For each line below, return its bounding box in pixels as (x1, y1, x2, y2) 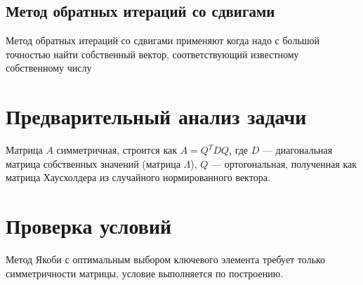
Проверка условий (6, 211, 172, 240)
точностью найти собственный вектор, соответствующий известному (6, 46, 299, 61)
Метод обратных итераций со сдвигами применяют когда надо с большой (6, 33, 320, 48)
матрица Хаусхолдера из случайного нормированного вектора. (6, 170, 270, 185)
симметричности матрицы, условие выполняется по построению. (6, 265, 284, 280)
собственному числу (6, 60, 92, 75)
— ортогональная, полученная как (211, 156, 357, 171)
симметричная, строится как (56, 142, 177, 157)
